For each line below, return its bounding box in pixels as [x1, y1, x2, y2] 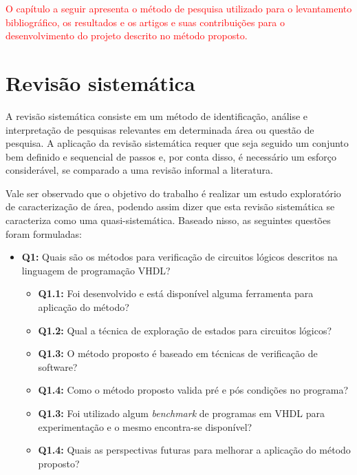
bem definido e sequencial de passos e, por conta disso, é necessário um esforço [6, 149, 337, 163]
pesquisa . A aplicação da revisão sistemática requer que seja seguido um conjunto [6, 136, 349, 150]
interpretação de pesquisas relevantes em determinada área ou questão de [6, 122, 314, 137]
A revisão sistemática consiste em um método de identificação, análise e [6, 108, 308, 123]
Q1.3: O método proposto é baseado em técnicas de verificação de [38, 346, 318, 361]
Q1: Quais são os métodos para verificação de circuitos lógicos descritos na [21, 250, 338, 264]
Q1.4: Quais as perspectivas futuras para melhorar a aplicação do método [38, 443, 351, 457]
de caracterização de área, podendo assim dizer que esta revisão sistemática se [6, 199, 335, 214]
